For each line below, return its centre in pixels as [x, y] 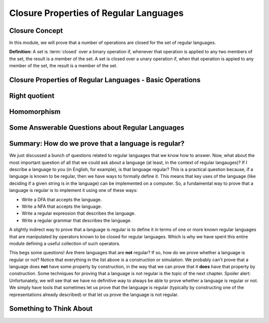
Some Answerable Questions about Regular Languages [97, 128]
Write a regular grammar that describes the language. [77, 220]
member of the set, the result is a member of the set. [63, 66]
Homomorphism [35, 112]
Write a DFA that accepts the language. [62, 199]
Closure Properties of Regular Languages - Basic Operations [105, 80]
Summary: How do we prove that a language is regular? [97, 144]
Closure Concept [36, 31]
